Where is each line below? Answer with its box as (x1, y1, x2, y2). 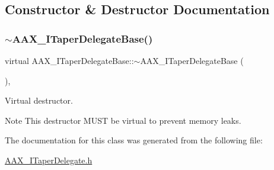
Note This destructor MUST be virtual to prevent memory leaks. (5, 114, 241, 126)
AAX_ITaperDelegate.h (5, 153, 93, 166)
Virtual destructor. (5, 94, 73, 107)
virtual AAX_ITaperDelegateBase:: (5, 54, 134, 66)
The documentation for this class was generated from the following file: (5, 134, 263, 146)
